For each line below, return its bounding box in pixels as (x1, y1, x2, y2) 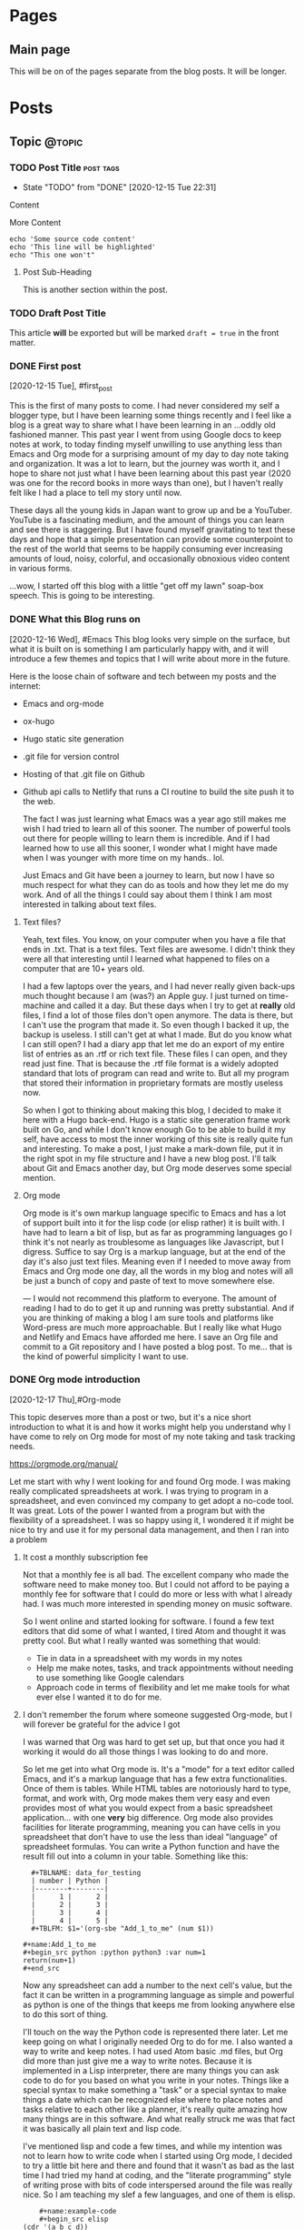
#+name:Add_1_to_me (22, 1940, 97, 1949)
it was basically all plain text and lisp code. (22, 2123, 182, 2134)
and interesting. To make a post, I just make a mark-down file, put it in (22, 1143, 283, 1154)
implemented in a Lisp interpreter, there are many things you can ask (22, 2064, 279, 2075)
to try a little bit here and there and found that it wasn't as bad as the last (22, 2160, 295, 2171)
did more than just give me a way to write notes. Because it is (22, 2055, 252, 2066)
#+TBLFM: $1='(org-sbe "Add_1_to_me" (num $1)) (31, 1923, 215, 1933)
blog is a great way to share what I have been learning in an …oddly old (9, 419, 277, 430)
